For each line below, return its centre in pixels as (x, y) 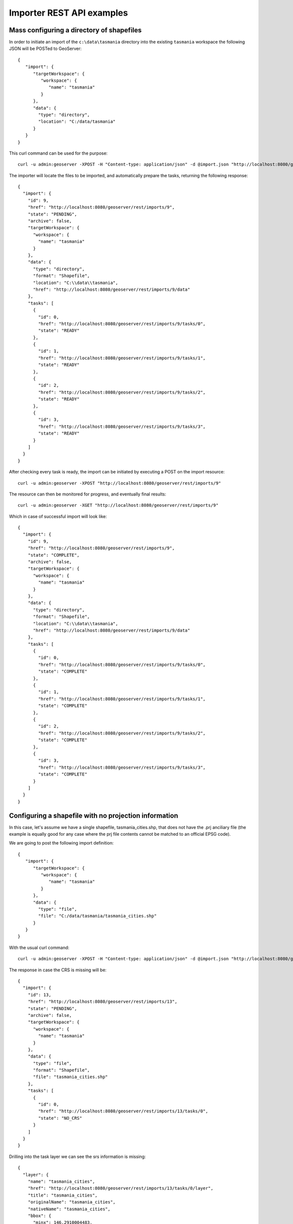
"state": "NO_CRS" (60, 1118)
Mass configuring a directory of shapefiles (75, 30)
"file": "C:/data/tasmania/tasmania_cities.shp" (98, 916)
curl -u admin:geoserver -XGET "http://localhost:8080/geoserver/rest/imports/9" (118, 505)
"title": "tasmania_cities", (63, 1195)
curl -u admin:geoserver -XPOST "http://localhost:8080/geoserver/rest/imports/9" (119, 483)
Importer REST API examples (68, 13)
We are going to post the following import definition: (61, 843)
